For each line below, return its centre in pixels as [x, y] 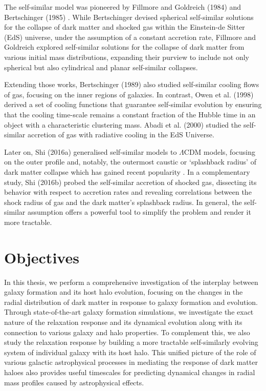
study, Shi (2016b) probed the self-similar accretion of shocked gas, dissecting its [130, 182]
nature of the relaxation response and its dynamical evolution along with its [123, 322]
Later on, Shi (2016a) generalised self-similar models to [91, 151]
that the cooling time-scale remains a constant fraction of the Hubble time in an [130, 114]
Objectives [42, 257]
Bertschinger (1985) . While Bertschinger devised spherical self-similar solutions [129, 17]
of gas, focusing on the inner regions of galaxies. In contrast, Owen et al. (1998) [129, 94]
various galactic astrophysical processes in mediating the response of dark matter [131, 362]
